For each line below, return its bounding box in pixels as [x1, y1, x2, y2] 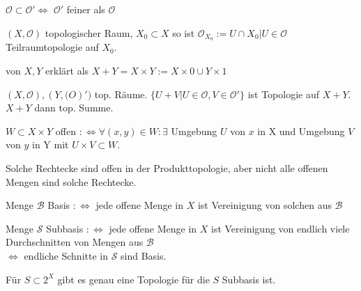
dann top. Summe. [34, 100, 114, 115]
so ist [172, 25, 195, 40]
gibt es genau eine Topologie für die [57, 272, 210, 286]
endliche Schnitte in [24, 248, 108, 262]
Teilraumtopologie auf [6, 40, 99, 54]
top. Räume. [94, 86, 148, 101]
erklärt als [45, 63, 89, 78]
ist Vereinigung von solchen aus [197, 198, 332, 212]
